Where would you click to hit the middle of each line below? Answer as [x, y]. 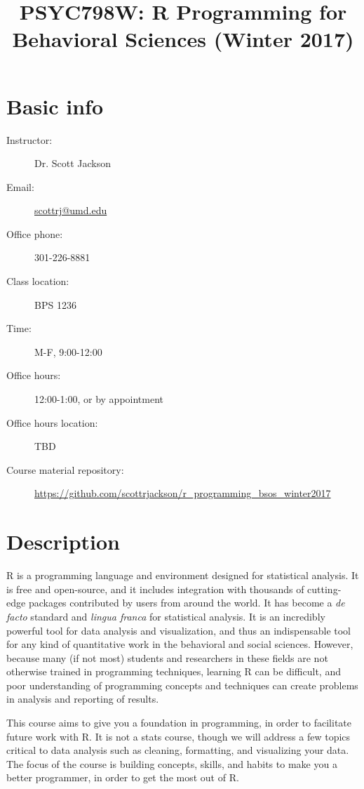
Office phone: [35, 233]
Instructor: [29, 139]
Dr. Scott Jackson [73, 163]
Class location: [38, 281]
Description [63, 542]
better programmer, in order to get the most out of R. [123, 777]
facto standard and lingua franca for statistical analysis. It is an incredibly [166, 616]
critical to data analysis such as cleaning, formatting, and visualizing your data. [178, 750]
